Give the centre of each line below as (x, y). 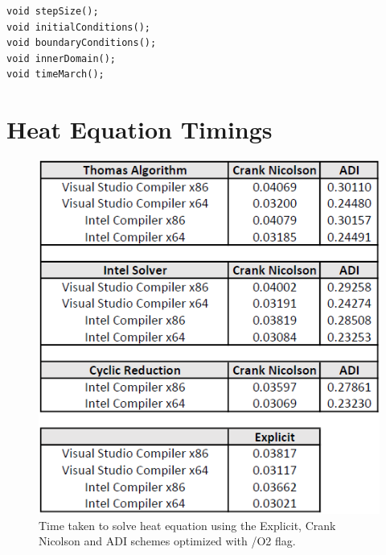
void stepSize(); (53, 11)
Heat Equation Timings (140, 129)
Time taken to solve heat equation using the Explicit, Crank (187, 525)
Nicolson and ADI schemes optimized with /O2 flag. (167, 541)
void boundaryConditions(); (82, 43)
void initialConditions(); (78, 27)
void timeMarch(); (55, 75)
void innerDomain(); (62, 58)
